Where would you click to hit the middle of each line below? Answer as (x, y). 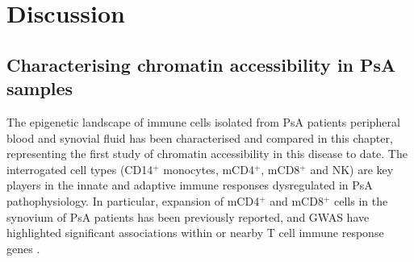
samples (40, 88)
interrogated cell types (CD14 (80, 169)
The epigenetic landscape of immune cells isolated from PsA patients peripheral (203, 121)
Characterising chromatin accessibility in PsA (201, 64)
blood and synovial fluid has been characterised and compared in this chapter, (200, 137)
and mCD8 (297, 200)
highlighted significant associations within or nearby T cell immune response (195, 233)
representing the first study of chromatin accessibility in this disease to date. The (207, 154)
